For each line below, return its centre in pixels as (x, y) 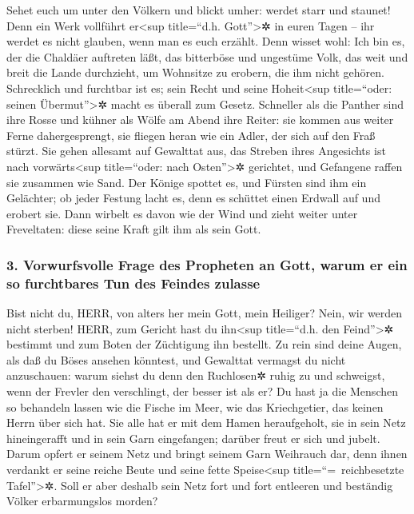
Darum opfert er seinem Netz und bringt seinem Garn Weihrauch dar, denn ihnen (207, 454)
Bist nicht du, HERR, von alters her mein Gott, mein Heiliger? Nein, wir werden (205, 313)
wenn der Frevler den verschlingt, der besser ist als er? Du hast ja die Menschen (202, 391)
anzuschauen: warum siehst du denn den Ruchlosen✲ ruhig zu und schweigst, (196, 375)
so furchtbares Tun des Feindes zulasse (133, 283)
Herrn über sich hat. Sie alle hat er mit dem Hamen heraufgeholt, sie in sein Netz (206, 422)
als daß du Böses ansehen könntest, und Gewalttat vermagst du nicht (176, 359)
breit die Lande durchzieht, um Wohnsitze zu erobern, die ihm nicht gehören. (195, 72)
